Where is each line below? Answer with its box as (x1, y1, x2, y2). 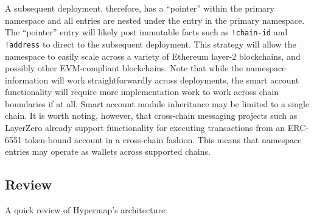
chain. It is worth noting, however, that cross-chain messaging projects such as (5, 109, 298, 122)
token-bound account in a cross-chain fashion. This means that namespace (24, 133, 302, 146)
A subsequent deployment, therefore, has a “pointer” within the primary (5, 2, 275, 14)
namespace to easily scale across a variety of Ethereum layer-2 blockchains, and (5, 49, 301, 62)
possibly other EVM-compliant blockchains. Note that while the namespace (5, 62, 286, 74)
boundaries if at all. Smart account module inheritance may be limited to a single (5, 97, 310, 110)
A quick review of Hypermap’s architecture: (5, 204, 168, 216)
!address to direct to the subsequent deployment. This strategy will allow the (5, 37, 296, 50)
